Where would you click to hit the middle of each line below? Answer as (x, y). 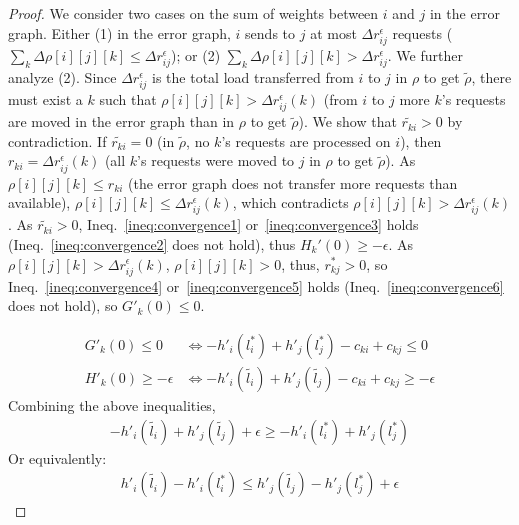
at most (333, 32)
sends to (270, 32)
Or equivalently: (57, 457)
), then (421, 140)
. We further (425, 54)
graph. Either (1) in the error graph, (119, 32)
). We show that (347, 121)
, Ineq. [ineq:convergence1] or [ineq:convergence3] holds (248, 224)
